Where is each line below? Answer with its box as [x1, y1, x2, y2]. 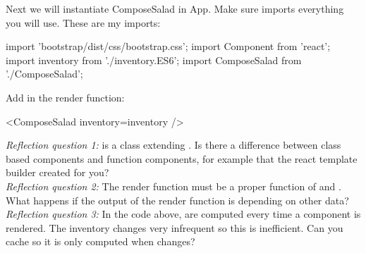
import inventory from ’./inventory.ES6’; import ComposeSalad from [6, 52, 302, 67]
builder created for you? [6, 165, 109, 180]
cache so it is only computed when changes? [6, 234, 195, 249]
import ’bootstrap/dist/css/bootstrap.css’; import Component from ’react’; [6, 39, 331, 54]
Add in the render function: [6, 90, 125, 104]
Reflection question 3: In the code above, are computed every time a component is [6, 206, 361, 221]
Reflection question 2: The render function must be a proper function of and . [6, 178, 341, 193]
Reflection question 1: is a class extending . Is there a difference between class [6, 137, 341, 152]
